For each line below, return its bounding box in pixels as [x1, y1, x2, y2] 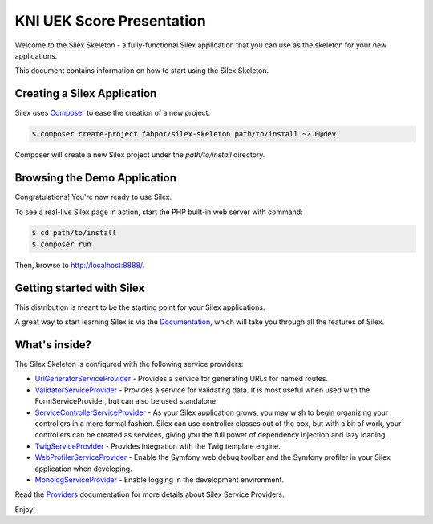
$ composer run [31, 239, 91, 249]
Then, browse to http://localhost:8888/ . [14, 260, 145, 270]
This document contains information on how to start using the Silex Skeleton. [14, 66, 269, 75]
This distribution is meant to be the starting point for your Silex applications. [14, 302, 265, 312]
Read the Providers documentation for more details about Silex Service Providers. [14, 489, 285, 499]
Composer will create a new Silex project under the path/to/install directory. [14, 150, 265, 160]
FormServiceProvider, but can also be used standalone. [34, 396, 218, 406]
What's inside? [14, 338, 92, 351]
